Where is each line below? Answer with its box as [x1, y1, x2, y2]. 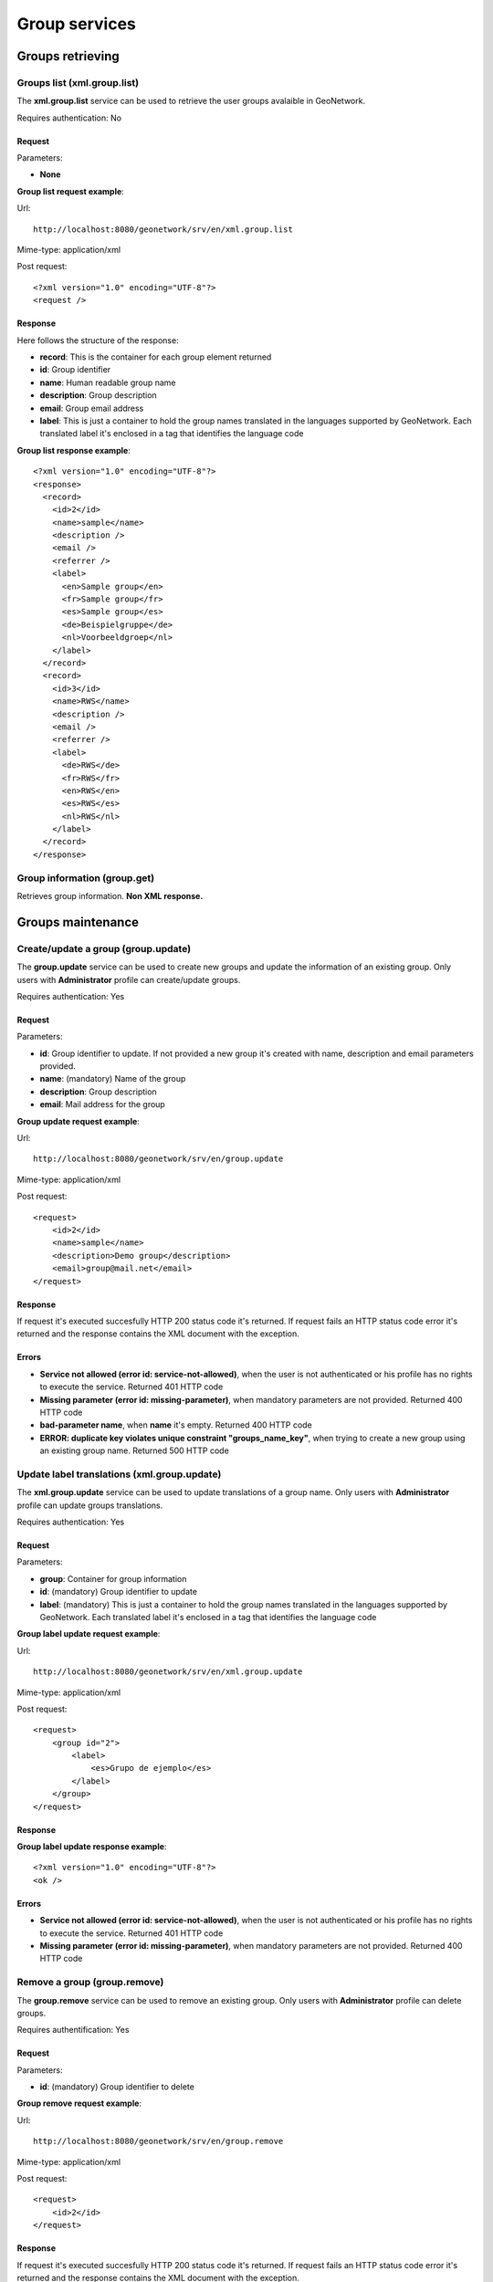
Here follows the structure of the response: [16, 334, 179, 346]
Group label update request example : [16, 1628, 161, 1639]
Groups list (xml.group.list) [16, 76, 140, 89]
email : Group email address [39, 403, 144, 413]
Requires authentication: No [16, 112, 122, 123]
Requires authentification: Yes [16, 2025, 130, 2036]
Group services [16, 14, 137, 34]
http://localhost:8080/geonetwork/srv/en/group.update [33, 1154, 284, 1164]
